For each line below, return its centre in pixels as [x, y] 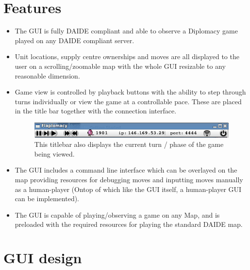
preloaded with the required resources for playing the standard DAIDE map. [129, 224]
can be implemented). [47, 199]
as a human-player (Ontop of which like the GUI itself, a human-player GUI [128, 189]
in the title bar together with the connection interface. [96, 111]
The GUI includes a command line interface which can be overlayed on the [126, 170]
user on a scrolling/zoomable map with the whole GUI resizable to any [120, 66]
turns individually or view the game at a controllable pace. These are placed [128, 101]
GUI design [43, 258]
